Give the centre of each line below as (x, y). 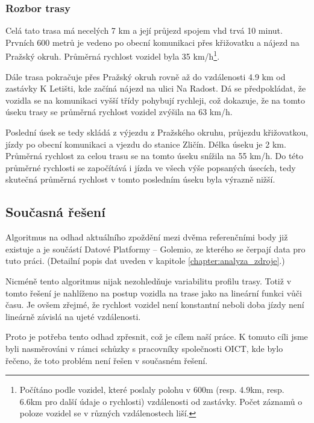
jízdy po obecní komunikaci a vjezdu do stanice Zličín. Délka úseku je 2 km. (146, 144)
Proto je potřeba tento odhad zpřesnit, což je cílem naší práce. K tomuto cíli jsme (157, 337)
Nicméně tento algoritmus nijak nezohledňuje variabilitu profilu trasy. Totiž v (149, 280)
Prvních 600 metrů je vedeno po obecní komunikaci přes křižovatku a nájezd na (152, 42)
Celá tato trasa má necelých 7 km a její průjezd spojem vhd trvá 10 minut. (144, 30)
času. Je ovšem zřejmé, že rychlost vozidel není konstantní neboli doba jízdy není (155, 305)
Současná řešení (55, 212)
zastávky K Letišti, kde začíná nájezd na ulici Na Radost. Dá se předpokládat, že (156, 88)
